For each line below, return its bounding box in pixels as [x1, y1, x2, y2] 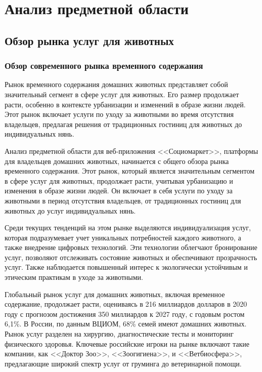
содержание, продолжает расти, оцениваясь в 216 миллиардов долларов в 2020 [5, 299, 247, 309]
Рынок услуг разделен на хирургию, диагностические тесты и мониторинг [5, 328, 234, 339]
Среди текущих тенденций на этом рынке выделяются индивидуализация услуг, [5, 222, 251, 233]
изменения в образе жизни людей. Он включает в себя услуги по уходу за [5, 185, 233, 196]
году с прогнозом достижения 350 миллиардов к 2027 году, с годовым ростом [5, 308, 245, 319]
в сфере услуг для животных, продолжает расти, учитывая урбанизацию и [5, 175, 233, 186]
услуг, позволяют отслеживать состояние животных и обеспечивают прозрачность [5, 252, 257, 262]
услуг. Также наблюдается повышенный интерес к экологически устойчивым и [5, 262, 248, 272]
